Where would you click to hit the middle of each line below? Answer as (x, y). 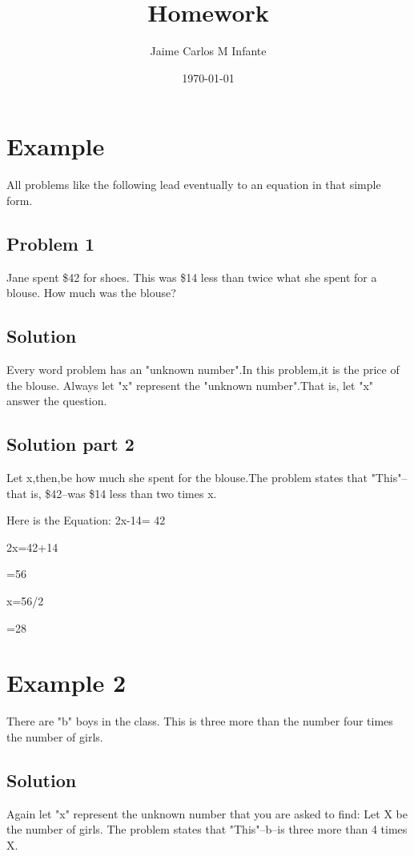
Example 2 (66, 683)
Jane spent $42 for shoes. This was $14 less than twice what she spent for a (192, 277)
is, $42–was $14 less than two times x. (124, 493)
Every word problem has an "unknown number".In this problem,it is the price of (203, 370)
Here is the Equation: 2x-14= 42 (86, 520)
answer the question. (57, 401)
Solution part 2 (70, 444)
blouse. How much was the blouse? (91, 293)
